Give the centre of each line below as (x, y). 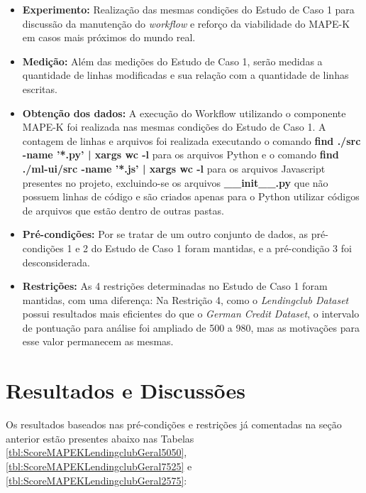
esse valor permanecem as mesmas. (98, 341)
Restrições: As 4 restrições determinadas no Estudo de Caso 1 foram (175, 286)
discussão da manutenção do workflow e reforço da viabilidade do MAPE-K (186, 23)
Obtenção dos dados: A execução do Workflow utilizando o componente (184, 113)
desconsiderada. (56, 262)
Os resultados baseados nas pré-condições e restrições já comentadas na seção (174, 424)
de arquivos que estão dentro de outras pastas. (123, 210)
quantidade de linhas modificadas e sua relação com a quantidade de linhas (185, 75)
